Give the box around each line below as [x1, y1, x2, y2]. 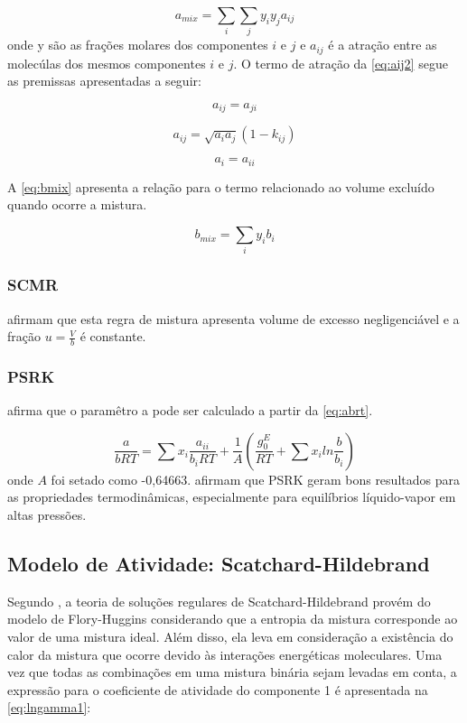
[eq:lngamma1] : [7, 698, 91, 717]
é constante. [79, 327, 146, 346]
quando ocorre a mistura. [7, 195, 147, 214]
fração [7, 327, 41, 346]
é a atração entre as [328, 35, 437, 54]
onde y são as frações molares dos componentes [7, 35, 268, 54]
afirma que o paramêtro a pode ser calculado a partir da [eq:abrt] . [7, 401, 373, 420]
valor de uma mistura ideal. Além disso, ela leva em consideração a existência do [7, 627, 453, 646]
